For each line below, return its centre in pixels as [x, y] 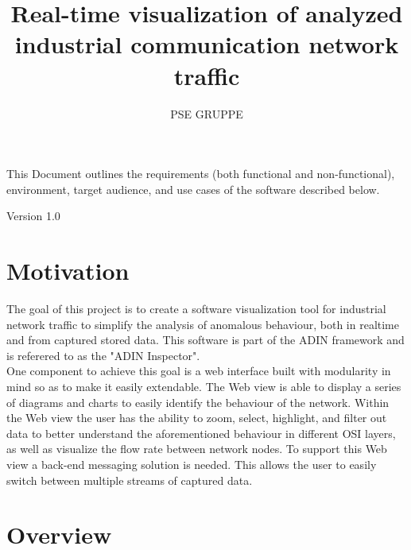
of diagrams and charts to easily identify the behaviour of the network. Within [198, 402]
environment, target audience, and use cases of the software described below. [193, 189]
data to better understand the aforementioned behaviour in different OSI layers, [201, 433]
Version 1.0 [33, 216]
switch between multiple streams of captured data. [130, 480]
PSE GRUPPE [207, 113]
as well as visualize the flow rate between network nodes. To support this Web [197, 449]
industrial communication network [207, 44]
